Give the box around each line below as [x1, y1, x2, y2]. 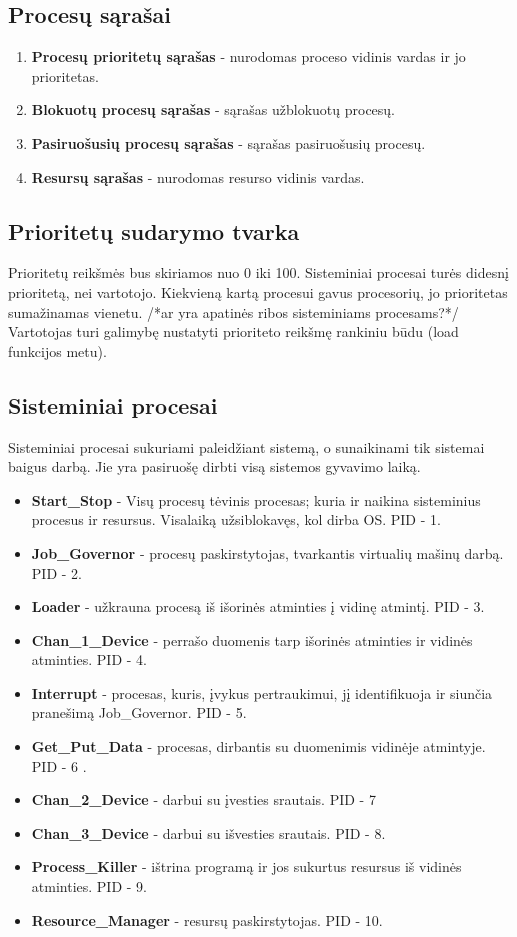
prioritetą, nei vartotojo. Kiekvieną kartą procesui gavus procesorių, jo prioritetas [8, 281, 508, 302]
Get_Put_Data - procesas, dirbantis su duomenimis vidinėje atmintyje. [31, 736, 486, 757]
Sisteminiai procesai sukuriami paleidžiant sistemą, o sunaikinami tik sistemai [8, 436, 485, 457]
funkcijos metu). [8, 340, 107, 361]
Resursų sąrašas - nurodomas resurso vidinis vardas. [31, 166, 365, 187]
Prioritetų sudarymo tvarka [8, 215, 300, 246]
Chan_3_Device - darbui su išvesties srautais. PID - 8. [31, 822, 386, 843]
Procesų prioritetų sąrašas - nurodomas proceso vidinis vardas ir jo [31, 46, 466, 67]
